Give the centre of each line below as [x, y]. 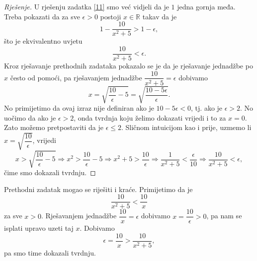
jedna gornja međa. [206, 6]
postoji [111, 16]
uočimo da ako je [30, 117]
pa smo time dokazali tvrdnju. [50, 252]
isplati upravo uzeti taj [39, 228]
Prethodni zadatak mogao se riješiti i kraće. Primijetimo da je [98, 189]
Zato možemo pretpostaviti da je [54, 127]
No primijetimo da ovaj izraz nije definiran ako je [79, 108]
